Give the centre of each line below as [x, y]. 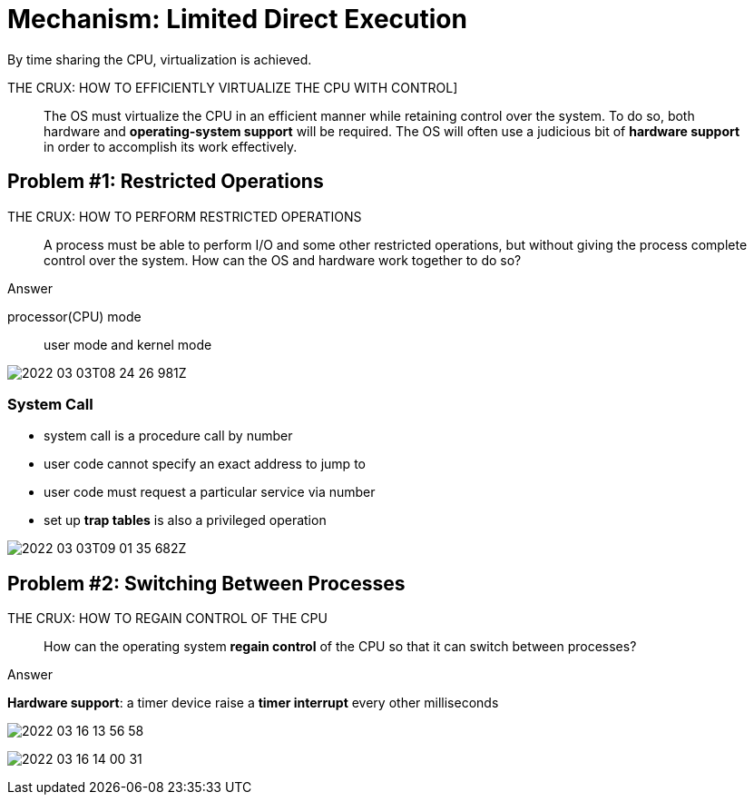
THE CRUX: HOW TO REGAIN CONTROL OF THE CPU [167, 619]
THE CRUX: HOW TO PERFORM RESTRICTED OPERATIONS [185, 216]
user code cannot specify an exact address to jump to [205, 464]
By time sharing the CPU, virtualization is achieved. [160, 59]
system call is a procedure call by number [168, 436]
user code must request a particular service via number [210, 492]
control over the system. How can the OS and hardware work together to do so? [283, 260]
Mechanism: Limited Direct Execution [237, 19]
